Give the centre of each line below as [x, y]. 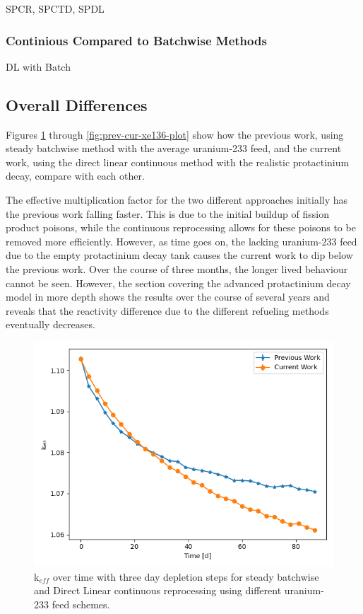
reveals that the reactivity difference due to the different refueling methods [167, 310]
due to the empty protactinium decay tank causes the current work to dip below [179, 255]
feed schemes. [81, 604]
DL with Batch [38, 66]
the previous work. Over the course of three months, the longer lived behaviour [177, 268]
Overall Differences [77, 104]
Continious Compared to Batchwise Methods [136, 40]
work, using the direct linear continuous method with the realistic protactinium [178, 162]
